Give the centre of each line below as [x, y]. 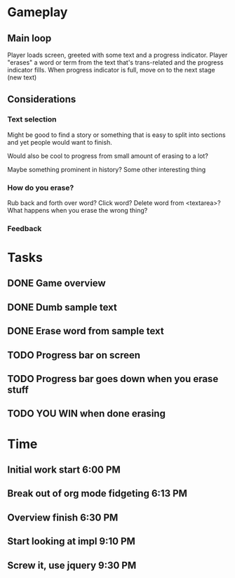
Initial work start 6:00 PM [64, 470]
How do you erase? [41, 188]
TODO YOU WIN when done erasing [87, 414]
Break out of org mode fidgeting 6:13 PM [98, 493]
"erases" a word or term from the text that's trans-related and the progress [115, 63]
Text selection [32, 119]
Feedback [25, 228]
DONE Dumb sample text [62, 307]
